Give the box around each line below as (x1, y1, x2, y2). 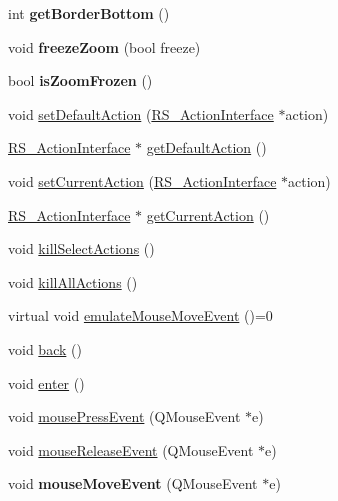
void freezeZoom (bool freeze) (8, 36, 201, 57)
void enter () (8, 372, 85, 393)
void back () (8, 338, 82, 359)
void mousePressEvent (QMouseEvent (8, 406, 241, 427)
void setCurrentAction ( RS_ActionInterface (8, 170, 277, 191)
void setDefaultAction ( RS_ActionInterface (8, 103, 274, 124)
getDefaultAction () (146, 137, 267, 158)
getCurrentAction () (146, 204, 270, 225)
